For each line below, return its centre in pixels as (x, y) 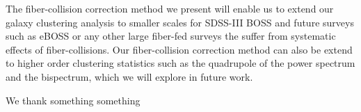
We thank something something (73, 100)
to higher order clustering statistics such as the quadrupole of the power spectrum (180, 63)
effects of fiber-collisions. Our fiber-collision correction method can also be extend (179, 49)
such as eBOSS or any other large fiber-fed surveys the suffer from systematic (171, 36)
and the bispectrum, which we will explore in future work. (129, 76)
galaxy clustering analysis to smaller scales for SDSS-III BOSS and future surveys (180, 22)
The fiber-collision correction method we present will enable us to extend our (170, 8)
